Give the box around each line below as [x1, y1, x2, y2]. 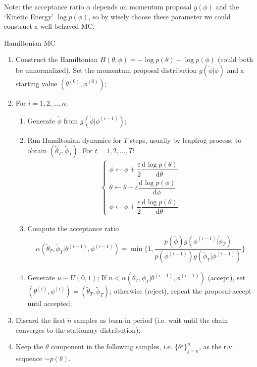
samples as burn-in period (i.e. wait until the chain [74, 315, 228, 325]
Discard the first [15, 315, 65, 325]
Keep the [15, 341, 44, 352]
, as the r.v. [199, 341, 234, 352]
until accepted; [27, 298, 72, 308]
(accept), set [207, 272, 246, 283]
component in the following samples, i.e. [51, 341, 173, 352]
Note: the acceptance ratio [4, 1, 84, 11]
